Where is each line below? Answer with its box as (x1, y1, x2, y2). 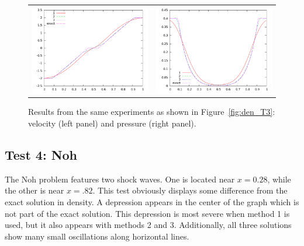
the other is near (5, 184, 64, 196)
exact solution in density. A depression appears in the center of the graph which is (5, 195, 299, 208)
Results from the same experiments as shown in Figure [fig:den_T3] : (28, 106, 275, 118)
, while (267, 173, 291, 185)
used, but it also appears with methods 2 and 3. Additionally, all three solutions (5, 219, 292, 231)
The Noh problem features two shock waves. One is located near (5, 173, 235, 185)
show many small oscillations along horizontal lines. (5, 230, 189, 242)
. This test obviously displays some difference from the (92, 184, 288, 196)
